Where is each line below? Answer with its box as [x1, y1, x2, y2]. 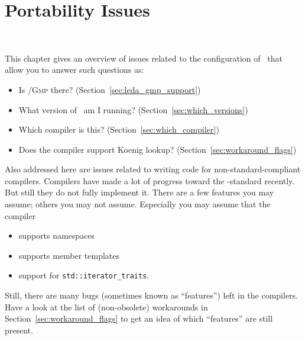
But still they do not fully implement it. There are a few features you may [5, 186, 274, 198]
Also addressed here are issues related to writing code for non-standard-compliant [5, 163, 301, 175]
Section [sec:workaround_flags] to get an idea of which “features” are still [5, 312, 273, 325]
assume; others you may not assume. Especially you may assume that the [5, 198, 271, 210]
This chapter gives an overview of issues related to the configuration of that [5, 52, 283, 64]
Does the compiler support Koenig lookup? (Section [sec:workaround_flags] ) [18, 143, 297, 155]
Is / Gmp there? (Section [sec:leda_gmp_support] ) [18, 83, 201, 95]
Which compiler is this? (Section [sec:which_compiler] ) [18, 123, 219, 136]
